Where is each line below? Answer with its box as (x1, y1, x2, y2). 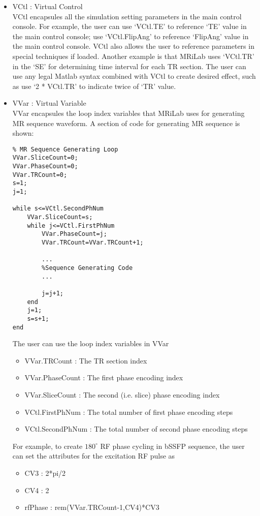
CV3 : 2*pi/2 (24, 467, 66, 478)
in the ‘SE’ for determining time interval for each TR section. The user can (12, 60, 246, 71)
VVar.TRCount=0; (12, 171, 68, 178)
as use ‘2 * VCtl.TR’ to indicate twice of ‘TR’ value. (12, 80, 176, 91)
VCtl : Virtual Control (12, 1, 83, 11)
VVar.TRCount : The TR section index (24, 355, 147, 366)
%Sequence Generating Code (42, 264, 133, 271)
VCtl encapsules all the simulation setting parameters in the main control (12, 11, 242, 21)
